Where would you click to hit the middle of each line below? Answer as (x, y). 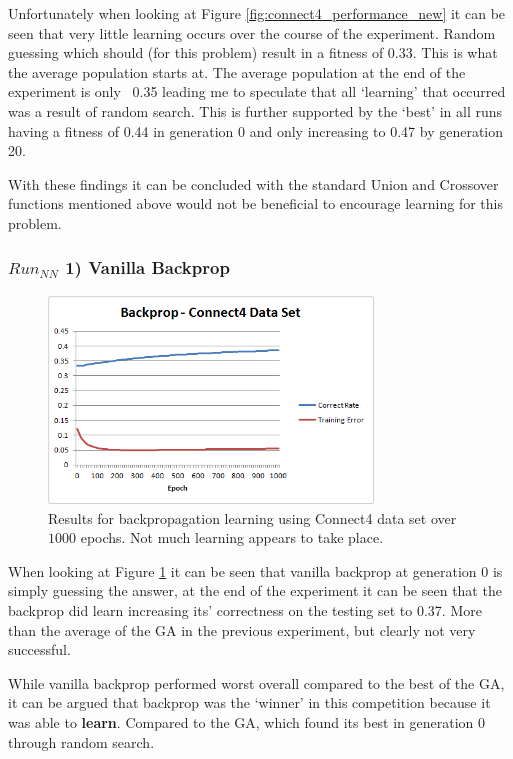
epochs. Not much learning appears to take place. (232, 537)
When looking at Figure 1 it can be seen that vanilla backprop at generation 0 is (255, 570)
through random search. (81, 741)
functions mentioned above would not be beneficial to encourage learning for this (255, 203)
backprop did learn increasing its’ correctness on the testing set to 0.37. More (245, 610)
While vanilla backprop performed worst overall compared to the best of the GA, (256, 682)
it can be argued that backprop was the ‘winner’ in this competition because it (249, 702)
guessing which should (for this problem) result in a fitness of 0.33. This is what (253, 52)
